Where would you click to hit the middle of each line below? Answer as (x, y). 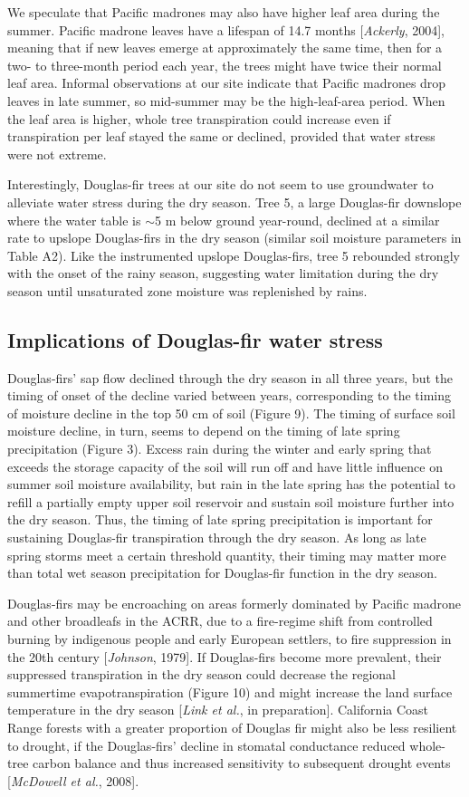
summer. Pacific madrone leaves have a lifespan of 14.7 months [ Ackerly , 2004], (226, 29)
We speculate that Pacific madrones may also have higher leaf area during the (224, 12)
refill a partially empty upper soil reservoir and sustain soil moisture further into (231, 501)
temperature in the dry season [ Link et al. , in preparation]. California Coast (218, 710)
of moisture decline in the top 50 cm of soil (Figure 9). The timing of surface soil (231, 413)
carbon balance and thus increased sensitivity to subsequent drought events (242, 763)
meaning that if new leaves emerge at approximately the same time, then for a (225, 48)
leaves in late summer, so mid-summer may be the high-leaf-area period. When (226, 100)
